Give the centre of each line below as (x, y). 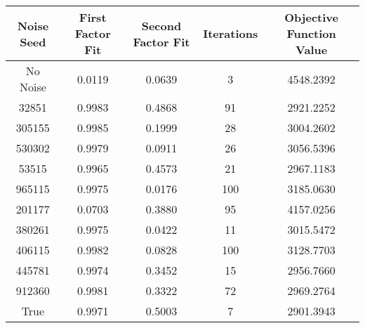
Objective (311, 17)
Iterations (231, 33)
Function (311, 33)
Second (161, 25)
